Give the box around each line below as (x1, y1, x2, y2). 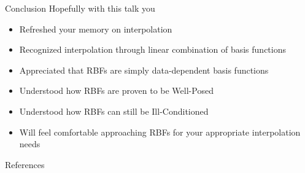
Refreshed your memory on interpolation (19, 22, 172, 35)
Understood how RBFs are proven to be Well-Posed (19, 84, 214, 97)
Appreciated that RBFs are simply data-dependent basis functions (19, 63, 269, 76)
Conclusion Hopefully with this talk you (5, 2, 155, 14)
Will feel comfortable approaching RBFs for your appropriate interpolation (19, 125, 301, 138)
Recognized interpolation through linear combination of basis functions (19, 43, 287, 56)
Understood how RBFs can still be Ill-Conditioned (19, 104, 209, 117)
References (5, 158, 45, 171)
